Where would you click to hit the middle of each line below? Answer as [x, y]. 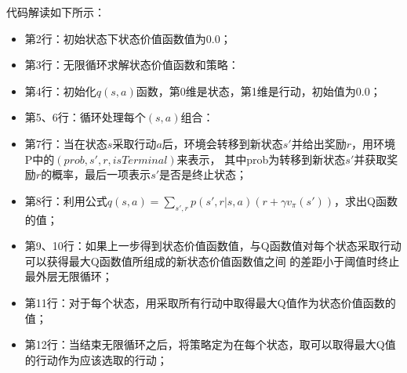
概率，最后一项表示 [102, 174]
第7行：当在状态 [66, 143]
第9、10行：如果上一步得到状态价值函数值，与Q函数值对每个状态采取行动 [213, 246]
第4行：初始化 [60, 91]
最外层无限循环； [69, 276]
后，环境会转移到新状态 [222, 143]
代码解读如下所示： [56, 12]
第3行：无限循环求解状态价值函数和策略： [132, 65]
